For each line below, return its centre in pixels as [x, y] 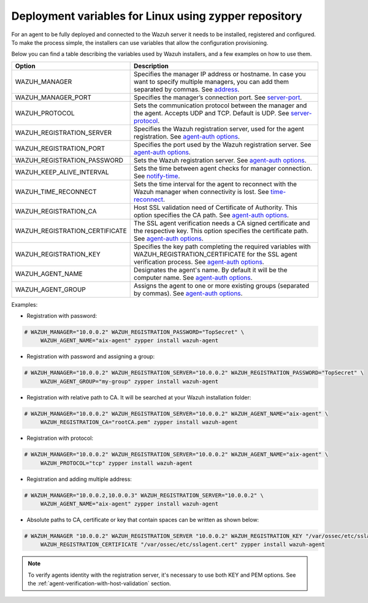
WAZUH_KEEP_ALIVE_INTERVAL [62, 172]
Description [151, 66]
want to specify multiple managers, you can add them [211, 82]
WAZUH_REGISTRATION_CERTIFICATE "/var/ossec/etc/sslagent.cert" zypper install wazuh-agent [182, 545]
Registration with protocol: [60, 438]
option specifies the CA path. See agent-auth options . [211, 215]
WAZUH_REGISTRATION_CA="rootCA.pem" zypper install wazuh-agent [139, 422]
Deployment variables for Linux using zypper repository [157, 16]
